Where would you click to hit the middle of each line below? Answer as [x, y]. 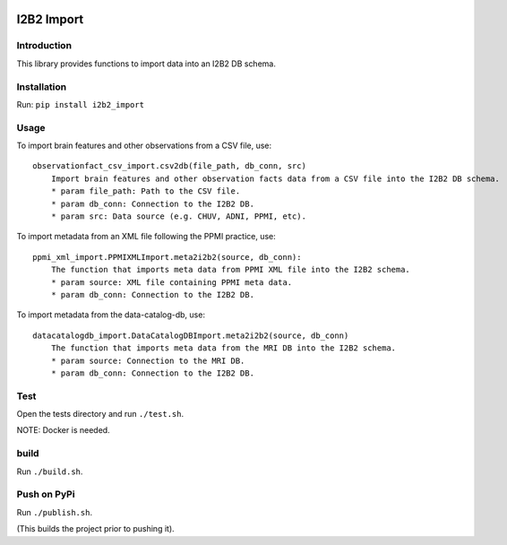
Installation [42, 87]
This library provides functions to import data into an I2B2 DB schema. [146, 64]
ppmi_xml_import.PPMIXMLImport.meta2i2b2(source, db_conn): [167, 257]
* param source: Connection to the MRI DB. [148, 360]
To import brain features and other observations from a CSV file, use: [144, 146]
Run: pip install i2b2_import [81, 104]
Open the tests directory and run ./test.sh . [100, 414]
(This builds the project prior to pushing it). [95, 529]
